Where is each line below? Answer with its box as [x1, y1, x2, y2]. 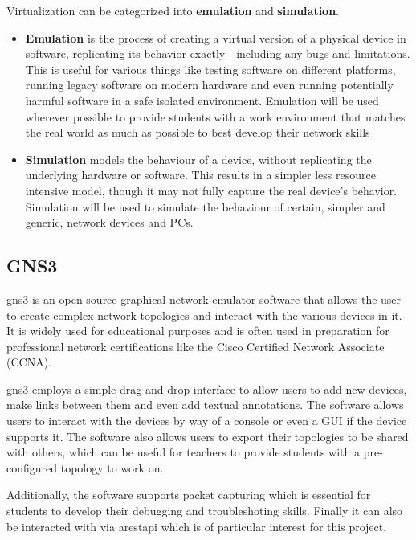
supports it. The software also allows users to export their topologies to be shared [6, 427, 409, 444]
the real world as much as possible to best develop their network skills [25, 124, 370, 141]
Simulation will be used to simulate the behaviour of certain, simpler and [25, 198, 385, 215]
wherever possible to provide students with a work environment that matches [25, 108, 406, 125]
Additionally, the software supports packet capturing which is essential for [6, 486, 371, 503]
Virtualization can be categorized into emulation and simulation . [6, 2, 340, 18]
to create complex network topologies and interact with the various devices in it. [6, 306, 402, 323]
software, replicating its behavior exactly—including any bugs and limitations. [25, 45, 410, 62]
